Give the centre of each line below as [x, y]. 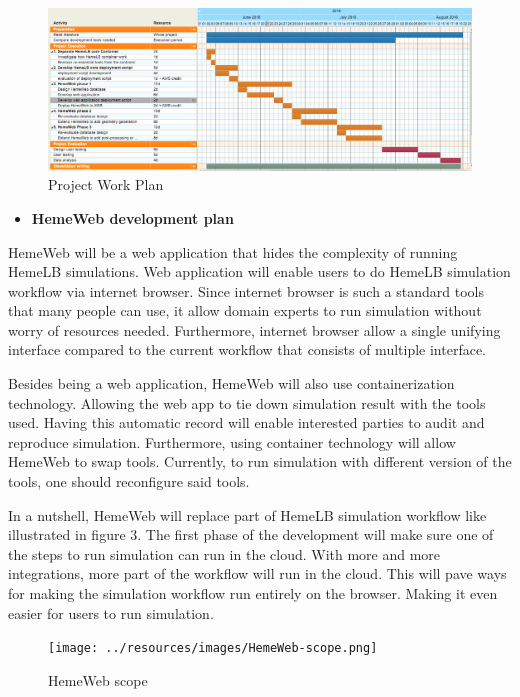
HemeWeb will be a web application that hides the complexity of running [233, 251]
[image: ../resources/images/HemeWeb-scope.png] [213, 648]
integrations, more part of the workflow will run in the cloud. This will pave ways [257, 573]
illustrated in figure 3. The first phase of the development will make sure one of [251, 534]
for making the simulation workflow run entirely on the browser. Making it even [253, 593]
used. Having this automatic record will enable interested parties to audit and [246, 422]
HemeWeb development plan [132, 217]
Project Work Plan [106, 184]
